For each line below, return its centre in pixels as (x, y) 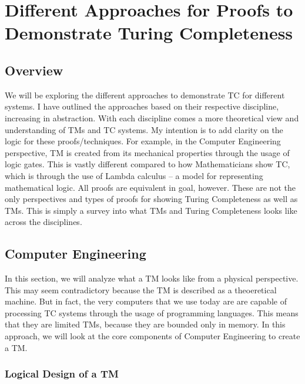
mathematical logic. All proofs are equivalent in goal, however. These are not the (150, 187)
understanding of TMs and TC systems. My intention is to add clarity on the (144, 129)
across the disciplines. (43, 222)
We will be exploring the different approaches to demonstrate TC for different (145, 95)
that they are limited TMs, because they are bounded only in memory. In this (145, 324)
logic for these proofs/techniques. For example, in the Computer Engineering (143, 141)
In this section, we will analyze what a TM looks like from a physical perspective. (152, 278)
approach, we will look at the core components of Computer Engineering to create (152, 336)
